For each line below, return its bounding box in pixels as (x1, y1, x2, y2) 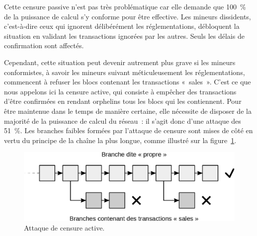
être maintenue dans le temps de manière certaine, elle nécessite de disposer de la (4, 105, 252, 116)
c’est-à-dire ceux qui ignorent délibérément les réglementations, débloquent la (4, 21, 240, 31)
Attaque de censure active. (24, 223, 105, 233)
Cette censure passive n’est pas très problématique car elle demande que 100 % (4, 1, 246, 11)
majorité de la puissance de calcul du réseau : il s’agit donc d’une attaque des (4, 115, 241, 126)
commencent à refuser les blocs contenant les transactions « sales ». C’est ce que (4, 77, 251, 87)
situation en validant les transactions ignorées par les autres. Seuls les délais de (4, 30, 245, 41)
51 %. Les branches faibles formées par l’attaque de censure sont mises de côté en (4, 125, 253, 136)
